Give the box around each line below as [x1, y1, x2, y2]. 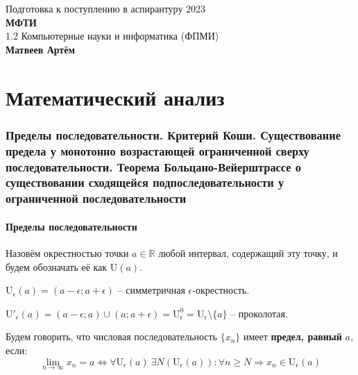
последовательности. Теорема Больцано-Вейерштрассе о [6, 158, 302, 175]
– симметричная [117, 283, 185, 297]
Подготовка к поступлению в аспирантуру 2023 [6, 1, 206, 15]
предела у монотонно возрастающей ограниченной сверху [6, 142, 309, 159]
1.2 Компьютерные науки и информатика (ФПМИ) [6, 28, 219, 43]
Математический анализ [6, 83, 225, 111]
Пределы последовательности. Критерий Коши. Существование [6, 126, 341, 143]
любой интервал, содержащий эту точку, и [158, 246, 338, 260]
